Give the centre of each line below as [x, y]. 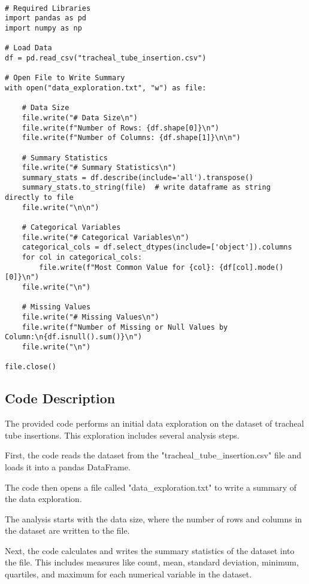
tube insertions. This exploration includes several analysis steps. [122, 435]
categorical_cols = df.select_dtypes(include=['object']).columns [157, 247]
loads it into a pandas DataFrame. [68, 466]
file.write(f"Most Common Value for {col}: [127, 267]
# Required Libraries [48, 8]
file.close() [31, 367]
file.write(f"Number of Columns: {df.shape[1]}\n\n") [131, 138]
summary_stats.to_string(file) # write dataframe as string [146, 188]
